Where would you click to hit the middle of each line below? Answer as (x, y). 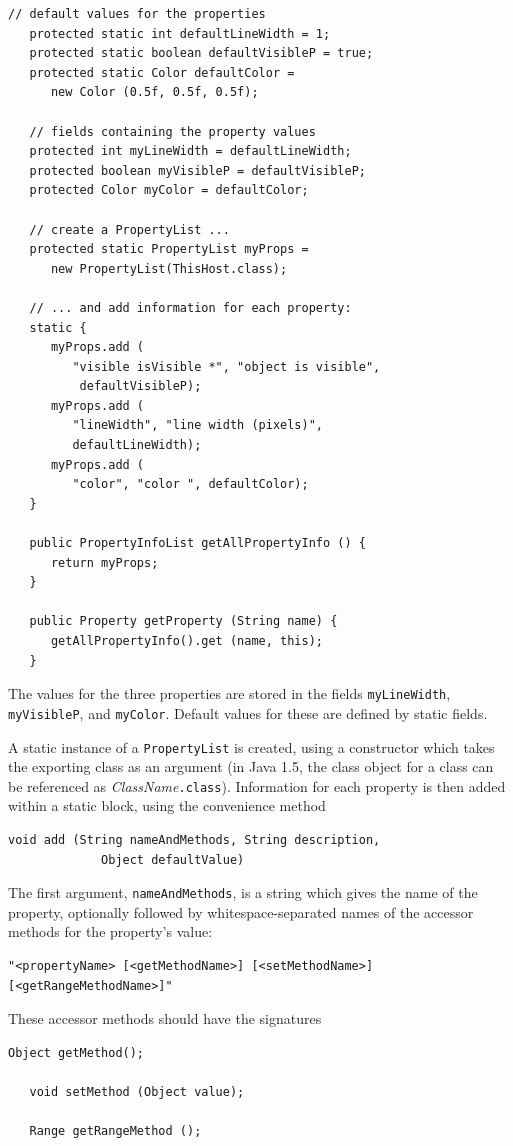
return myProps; (104, 562)
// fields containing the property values (172, 131)
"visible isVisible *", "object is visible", (226, 366)
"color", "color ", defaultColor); (190, 484)
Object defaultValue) (173, 859)
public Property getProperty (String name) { (183, 621)
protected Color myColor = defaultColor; (169, 190)
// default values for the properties (137, 14)
